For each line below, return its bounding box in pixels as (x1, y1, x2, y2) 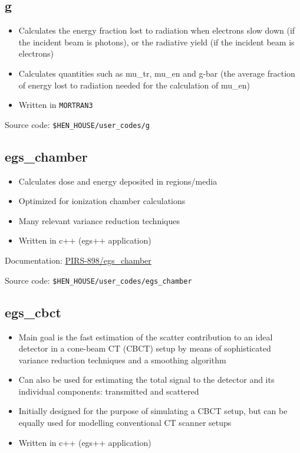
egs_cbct (5, 303, 61, 321)
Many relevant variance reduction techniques (18, 214, 180, 226)
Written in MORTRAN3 (18, 99, 93, 111)
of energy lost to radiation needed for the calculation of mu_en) (18, 78, 250, 91)
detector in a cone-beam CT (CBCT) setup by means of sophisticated (18, 342, 271, 354)
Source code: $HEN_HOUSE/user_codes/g (5, 118, 150, 130)
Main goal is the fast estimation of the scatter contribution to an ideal (18, 330, 273, 343)
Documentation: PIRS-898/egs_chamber (5, 254, 151, 267)
